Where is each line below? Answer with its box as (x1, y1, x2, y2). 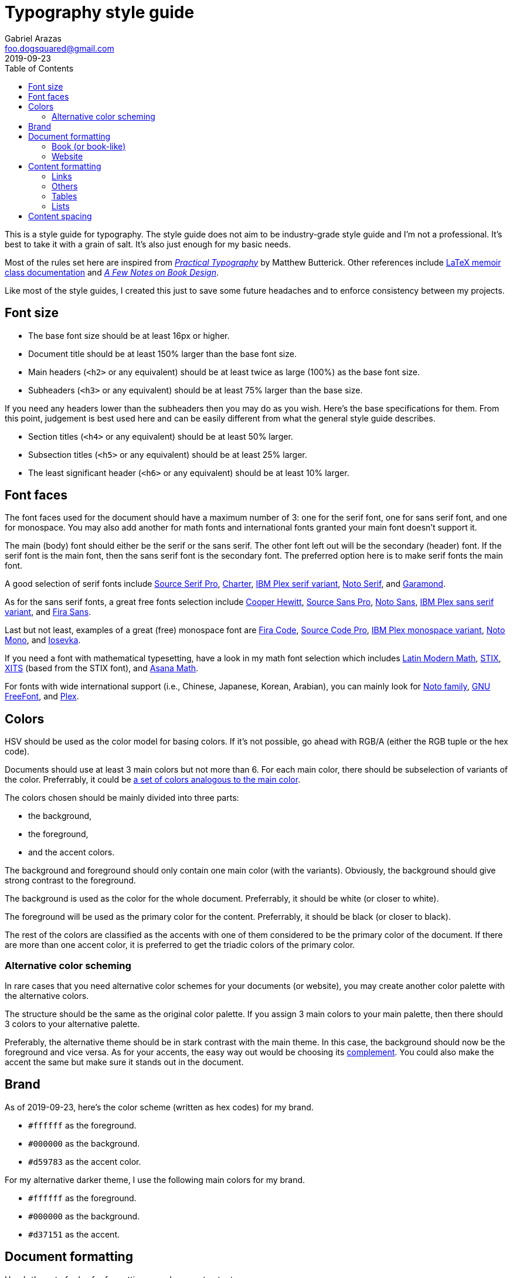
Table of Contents (5, 63, 74, 73)
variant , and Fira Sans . (5, 607, 91, 617)
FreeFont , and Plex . (5, 691, 79, 702)
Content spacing (28, 210, 92, 221)
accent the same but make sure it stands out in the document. (5, 1057, 244, 1068)
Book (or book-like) (52, 141, 126, 151)
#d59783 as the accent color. (28, 1156, 141, 1167)
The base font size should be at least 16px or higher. (28, 330, 230, 341)
